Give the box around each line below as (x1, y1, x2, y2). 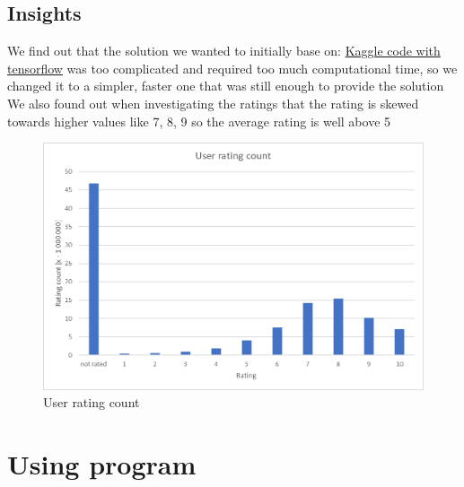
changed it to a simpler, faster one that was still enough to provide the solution (7, 76, 444, 95)
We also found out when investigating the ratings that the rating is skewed (7, 93, 419, 112)
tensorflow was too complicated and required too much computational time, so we (7, 58, 458, 77)
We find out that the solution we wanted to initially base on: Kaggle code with (7, 41, 441, 60)
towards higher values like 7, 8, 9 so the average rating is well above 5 (7, 111, 391, 130)
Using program (7, 445, 197, 482)
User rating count (43, 393, 140, 412)
